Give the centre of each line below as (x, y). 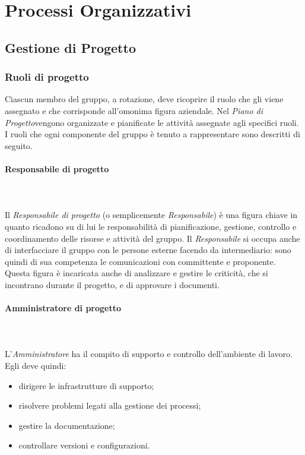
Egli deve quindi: (36, 366)
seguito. (19, 145)
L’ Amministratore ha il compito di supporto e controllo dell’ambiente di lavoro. (149, 354)
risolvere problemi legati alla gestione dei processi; (110, 405)
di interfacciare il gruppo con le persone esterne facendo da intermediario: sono (148, 250)
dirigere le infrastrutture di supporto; (86, 385)
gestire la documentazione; (67, 425)
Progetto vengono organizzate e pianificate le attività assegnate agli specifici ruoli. (152, 122)
